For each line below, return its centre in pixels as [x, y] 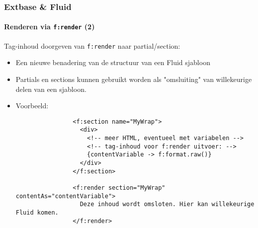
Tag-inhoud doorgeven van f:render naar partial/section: [92, 45]
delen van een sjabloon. [51, 89]
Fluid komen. [37, 212]
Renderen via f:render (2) [49, 27]
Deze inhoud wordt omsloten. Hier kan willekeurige [167, 204]
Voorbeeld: [32, 106]
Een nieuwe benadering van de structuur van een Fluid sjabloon [113, 62]
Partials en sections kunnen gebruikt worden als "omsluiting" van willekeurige [134, 79]
